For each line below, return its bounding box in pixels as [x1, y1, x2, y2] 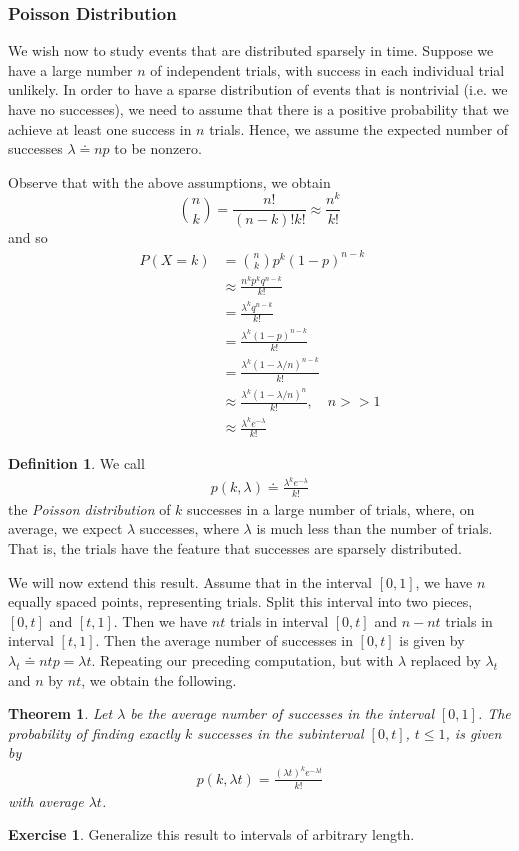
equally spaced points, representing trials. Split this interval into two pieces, [8, 591, 473, 612]
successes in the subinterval [197, 722, 364, 743]
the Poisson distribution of [8, 498, 171, 519]
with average [8, 790, 84, 811]
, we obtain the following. [81, 669, 237, 690]
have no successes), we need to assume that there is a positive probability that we [8, 99, 509, 119]
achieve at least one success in [8, 118, 192, 139]
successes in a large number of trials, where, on [187, 498, 475, 519]
